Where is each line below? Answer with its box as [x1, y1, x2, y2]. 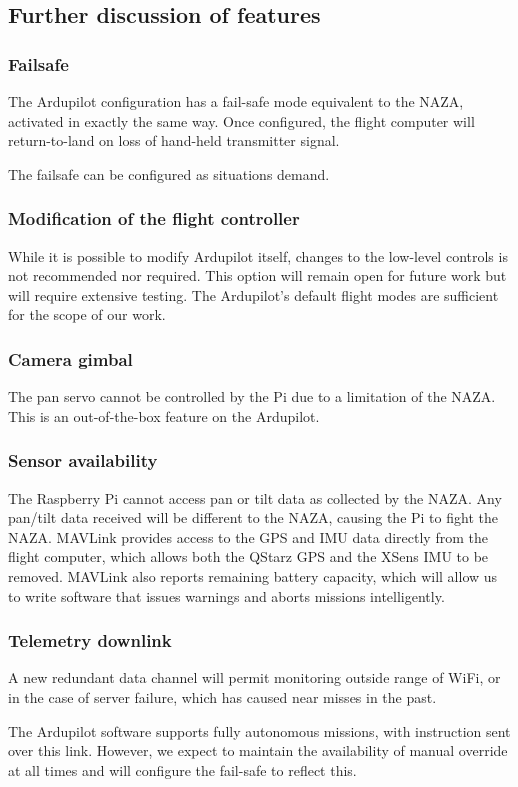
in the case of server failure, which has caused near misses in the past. [8, 686, 437, 707]
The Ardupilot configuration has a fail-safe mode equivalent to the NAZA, [8, 91, 464, 111]
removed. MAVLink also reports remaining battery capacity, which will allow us [8, 565, 498, 586]
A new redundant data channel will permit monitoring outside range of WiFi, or [8, 667, 501, 688]
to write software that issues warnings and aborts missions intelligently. [8, 585, 445, 606]
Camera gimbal [8, 346, 133, 371]
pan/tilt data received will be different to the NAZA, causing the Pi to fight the [8, 507, 498, 528]
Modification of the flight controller [8, 206, 300, 231]
